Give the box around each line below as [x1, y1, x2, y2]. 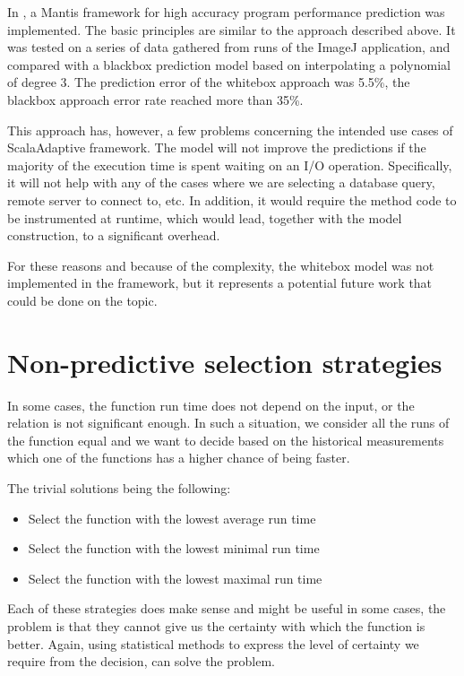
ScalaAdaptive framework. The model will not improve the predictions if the [7, 138, 426, 157]
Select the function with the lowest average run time [28, 508, 316, 527]
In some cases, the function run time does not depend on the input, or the [7, 395, 415, 414]
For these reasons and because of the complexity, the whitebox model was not [7, 256, 434, 274]
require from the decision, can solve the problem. [7, 652, 275, 671]
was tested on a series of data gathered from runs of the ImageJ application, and [7, 38, 451, 56]
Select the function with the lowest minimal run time [28, 539, 320, 558]
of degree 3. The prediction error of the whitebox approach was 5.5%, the [7, 73, 410, 91]
